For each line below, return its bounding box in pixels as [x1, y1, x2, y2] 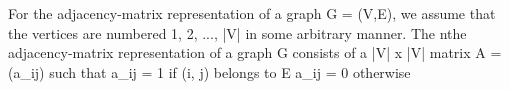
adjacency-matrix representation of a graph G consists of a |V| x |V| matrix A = [8, 42, 502, 63]
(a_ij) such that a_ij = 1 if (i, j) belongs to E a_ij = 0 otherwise [8, 61, 411, 82]
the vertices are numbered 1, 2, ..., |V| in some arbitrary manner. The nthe [8, 22, 467, 43]
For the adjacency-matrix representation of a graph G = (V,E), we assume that [8, 3, 496, 23]
